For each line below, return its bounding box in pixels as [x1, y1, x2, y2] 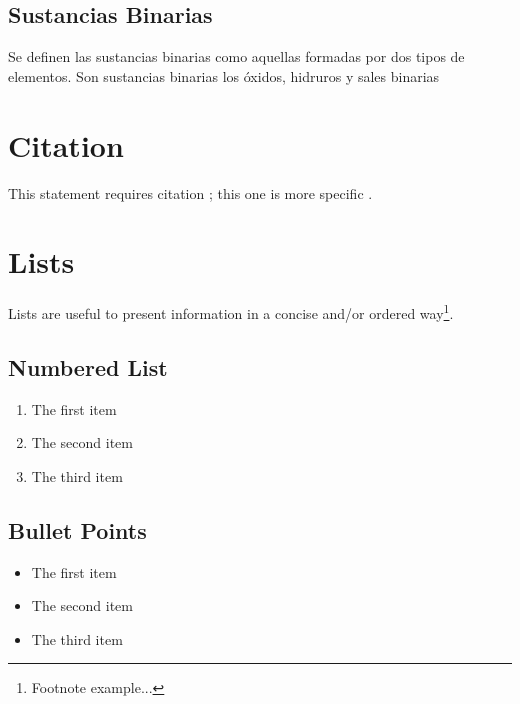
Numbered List [8, 351, 168, 382]
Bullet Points [8, 514, 147, 545]
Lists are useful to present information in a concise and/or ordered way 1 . [8, 300, 454, 323]
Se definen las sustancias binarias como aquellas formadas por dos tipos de [8, 46, 465, 67]
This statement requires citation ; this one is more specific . [8, 182, 373, 203]
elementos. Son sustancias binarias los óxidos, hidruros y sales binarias [8, 65, 440, 86]
